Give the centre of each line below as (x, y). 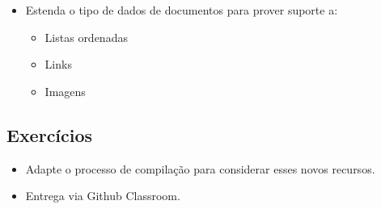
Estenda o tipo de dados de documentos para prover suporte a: (182, 10)
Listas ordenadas (86, 37)
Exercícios (50, 134)
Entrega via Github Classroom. (103, 196)
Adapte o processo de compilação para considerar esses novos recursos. (200, 168)
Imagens (65, 91)
